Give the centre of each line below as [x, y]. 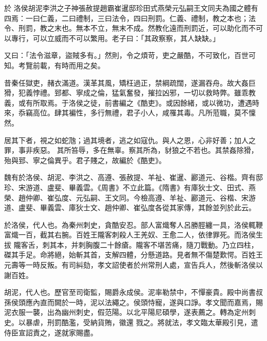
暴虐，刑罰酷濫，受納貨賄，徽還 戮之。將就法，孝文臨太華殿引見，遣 [142, 322]
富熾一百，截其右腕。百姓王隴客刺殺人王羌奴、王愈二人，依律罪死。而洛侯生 [133, 235]
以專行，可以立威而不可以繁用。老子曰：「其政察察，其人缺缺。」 [112, 38]
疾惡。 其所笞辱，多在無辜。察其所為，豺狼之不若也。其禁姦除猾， [145, 150]
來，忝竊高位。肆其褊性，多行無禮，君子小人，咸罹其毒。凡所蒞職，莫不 [126, 113]
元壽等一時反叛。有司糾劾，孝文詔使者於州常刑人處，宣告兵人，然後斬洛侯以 [133, 265]
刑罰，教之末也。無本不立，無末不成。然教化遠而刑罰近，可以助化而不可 [140, 28]
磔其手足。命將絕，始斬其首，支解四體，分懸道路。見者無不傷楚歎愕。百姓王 [133, 255]
